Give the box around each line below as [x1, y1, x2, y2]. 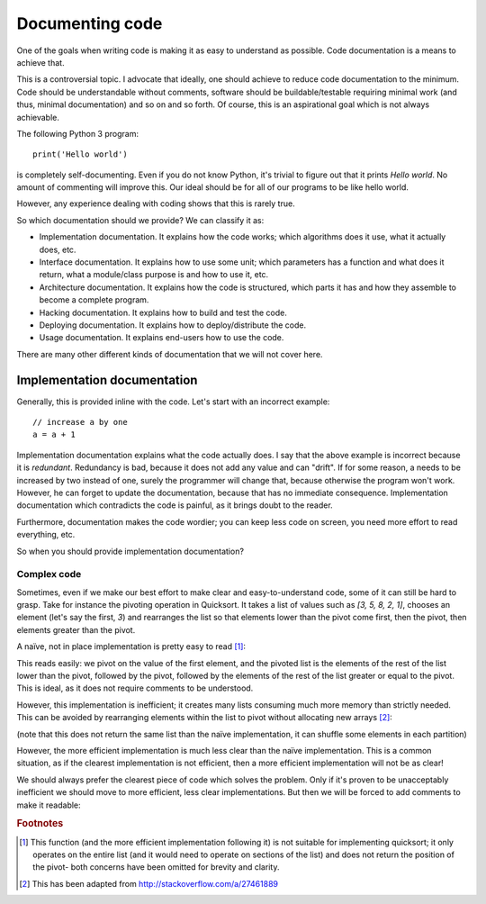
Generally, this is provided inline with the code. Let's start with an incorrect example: [16, 396, 330, 407]
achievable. [16, 112, 60, 122]
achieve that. [16, 57, 65, 68]
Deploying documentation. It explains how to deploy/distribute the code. [39, 320, 307, 330]
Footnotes [16, 818, 64, 830]
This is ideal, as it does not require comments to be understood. [16, 683, 254, 693]
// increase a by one [32, 417, 128, 428]
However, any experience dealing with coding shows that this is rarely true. [16, 198, 296, 209]
